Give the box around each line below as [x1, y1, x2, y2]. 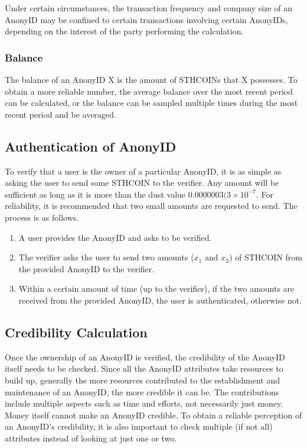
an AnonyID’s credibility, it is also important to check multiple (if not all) [5, 420, 273, 433]
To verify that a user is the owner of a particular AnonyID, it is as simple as [5, 165, 282, 177]
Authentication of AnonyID [5, 137, 177, 155]
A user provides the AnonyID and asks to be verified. [18, 231, 212, 243]
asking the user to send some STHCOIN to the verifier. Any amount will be [5, 176, 279, 189]
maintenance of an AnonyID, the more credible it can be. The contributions [5, 385, 279, 398]
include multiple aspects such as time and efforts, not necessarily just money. [5, 397, 283, 410]
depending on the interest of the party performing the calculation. [5, 25, 244, 37]
